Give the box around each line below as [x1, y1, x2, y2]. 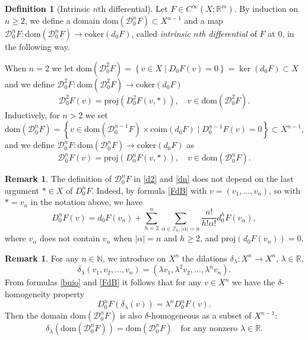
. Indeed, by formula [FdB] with [91, 184, 207, 196]
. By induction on [234, 2, 299, 14]
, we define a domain [25, 14, 100, 26]
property [53, 287, 85, 300]
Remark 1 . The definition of [5, 172, 112, 185]
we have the [231, 276, 275, 288]
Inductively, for [5, 108, 60, 121]
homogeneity [5, 287, 50, 300]
